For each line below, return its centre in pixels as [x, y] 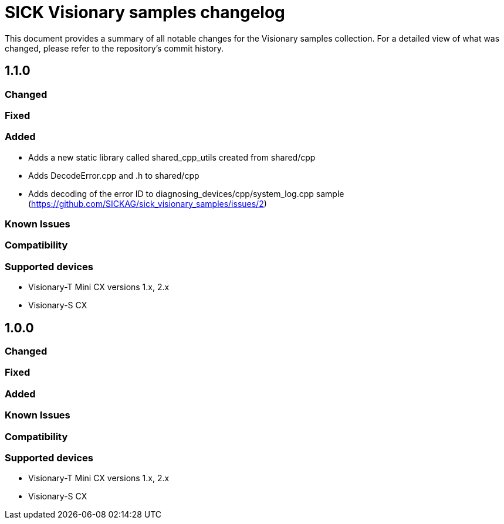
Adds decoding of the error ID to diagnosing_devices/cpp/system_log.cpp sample [186, 193]
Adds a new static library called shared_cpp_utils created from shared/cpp [172, 157]
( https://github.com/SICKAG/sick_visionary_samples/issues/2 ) [148, 203]
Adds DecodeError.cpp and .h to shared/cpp [114, 175]
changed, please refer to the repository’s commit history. [114, 48]
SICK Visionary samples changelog [145, 12]
